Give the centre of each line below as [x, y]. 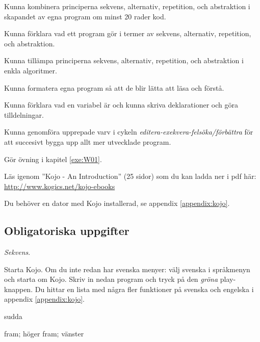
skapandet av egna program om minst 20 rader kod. [85, 16]
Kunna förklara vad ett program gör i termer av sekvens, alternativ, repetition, [128, 33]
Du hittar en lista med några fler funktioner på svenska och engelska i [144, 289]
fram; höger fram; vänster [44, 333]
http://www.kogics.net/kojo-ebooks [60, 186]
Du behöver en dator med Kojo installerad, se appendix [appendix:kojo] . [117, 203]
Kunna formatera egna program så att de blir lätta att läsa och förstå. [114, 87]
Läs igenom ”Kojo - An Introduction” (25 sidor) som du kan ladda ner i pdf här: [130, 176]
